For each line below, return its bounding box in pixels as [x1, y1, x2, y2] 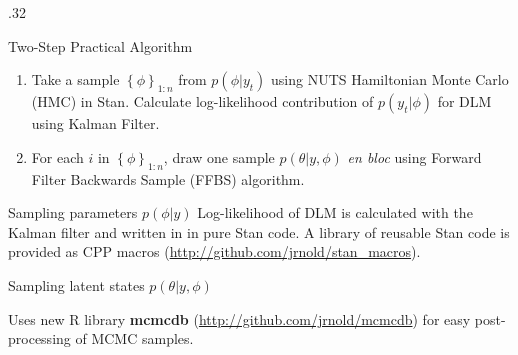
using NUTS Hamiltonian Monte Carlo [271, 69, 509, 90]
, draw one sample [163, 146, 275, 167]
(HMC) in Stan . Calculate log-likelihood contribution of [31, 91, 374, 112]
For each [31, 146, 84, 167]
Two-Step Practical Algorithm [8, 35, 193, 56]
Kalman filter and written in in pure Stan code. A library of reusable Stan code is [8, 221, 510, 242]
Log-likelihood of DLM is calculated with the [197, 202, 473, 223]
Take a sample [31, 69, 120, 90]
